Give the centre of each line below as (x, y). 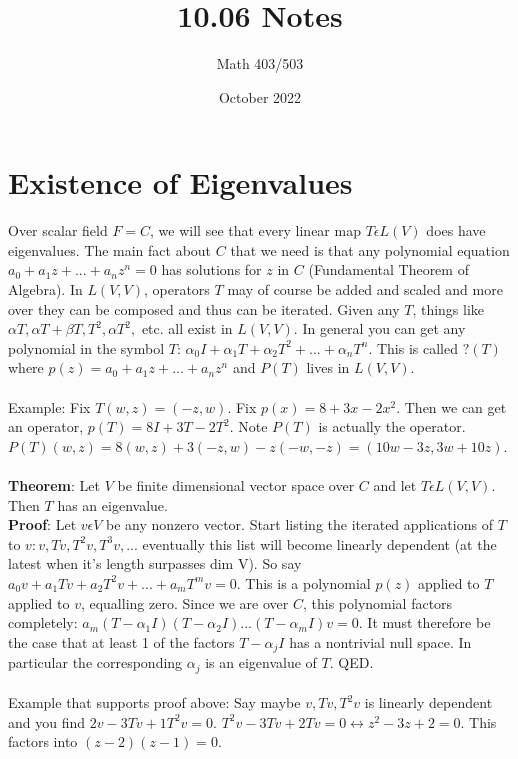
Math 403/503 (260, 63)
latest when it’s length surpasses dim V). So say (155, 563)
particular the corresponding (95, 662)
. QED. (351, 662)
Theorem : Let (54, 484)
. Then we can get (451, 406)
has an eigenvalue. (112, 504)
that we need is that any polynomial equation (370, 249)
